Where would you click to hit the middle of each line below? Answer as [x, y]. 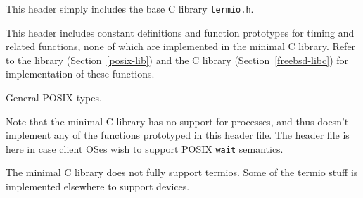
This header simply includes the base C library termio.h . [130, 8]
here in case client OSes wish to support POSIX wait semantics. [145, 148]
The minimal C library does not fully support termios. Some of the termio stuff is [182, 172]
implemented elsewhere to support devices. [98, 186]
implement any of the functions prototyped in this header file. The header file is [178, 135]
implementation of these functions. [80, 74]
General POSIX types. [54, 98]
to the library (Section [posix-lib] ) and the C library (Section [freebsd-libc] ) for [177, 60]
